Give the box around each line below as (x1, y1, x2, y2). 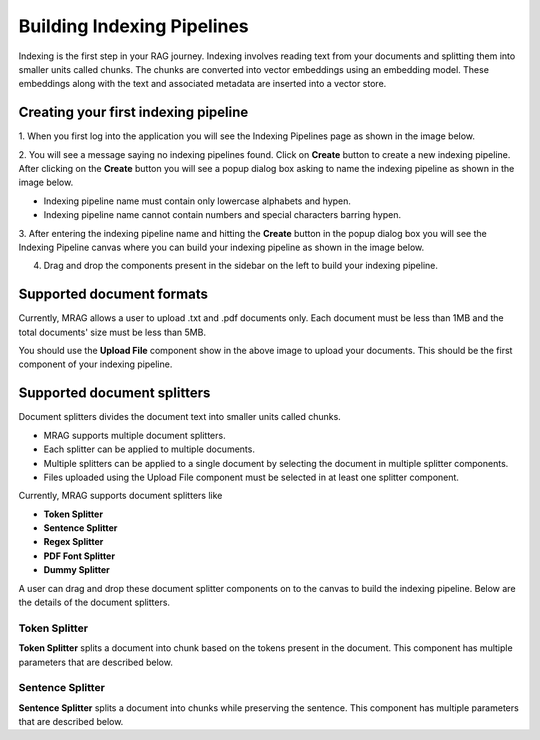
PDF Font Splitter (43, 550, 115, 562)
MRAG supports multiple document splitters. (43, 429, 226, 441)
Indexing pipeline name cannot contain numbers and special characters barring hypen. (43, 209, 402, 221)
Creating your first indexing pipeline (18, 104, 249, 121)
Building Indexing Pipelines (18, 15, 249, 37)
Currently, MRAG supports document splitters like (18, 490, 223, 502)
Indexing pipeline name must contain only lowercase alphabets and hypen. (43, 195, 352, 207)
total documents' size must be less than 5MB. (18, 326, 207, 338)
